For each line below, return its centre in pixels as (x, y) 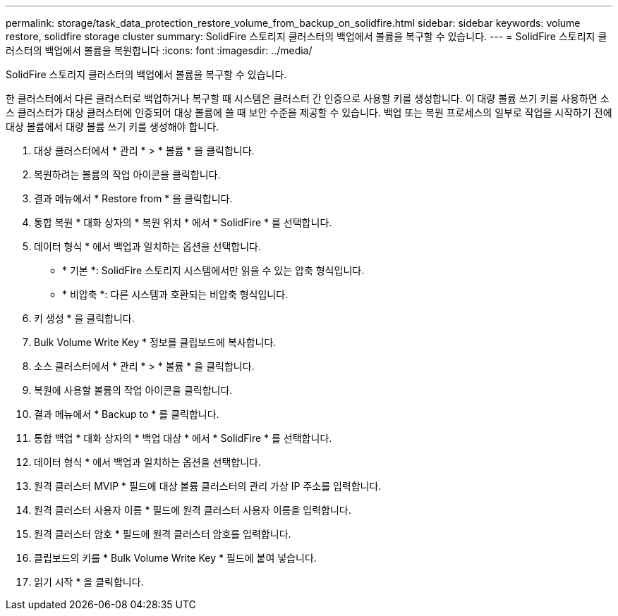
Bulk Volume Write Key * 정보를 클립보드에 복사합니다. (155, 342)
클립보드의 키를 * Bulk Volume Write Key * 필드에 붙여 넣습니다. (175, 558)
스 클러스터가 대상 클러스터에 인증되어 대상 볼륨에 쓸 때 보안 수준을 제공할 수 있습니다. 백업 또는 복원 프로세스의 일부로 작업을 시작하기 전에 (309, 112)
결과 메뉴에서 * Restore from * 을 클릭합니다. (133, 198)
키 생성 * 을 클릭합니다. (84, 318)
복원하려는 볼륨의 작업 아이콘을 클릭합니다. (127, 174)
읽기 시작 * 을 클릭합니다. (89, 582)
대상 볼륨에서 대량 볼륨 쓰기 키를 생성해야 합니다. (113, 127)
